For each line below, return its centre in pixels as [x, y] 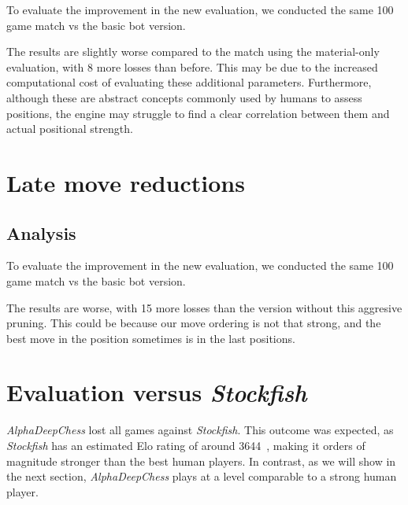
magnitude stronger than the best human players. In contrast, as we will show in [201, 461]
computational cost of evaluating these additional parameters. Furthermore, [189, 82]
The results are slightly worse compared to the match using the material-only [193, 52]
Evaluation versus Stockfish [157, 393]
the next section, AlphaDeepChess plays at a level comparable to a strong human [202, 476]
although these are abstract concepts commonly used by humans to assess [184, 97]
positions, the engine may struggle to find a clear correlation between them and [198, 113]
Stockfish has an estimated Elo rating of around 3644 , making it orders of [186, 446]
